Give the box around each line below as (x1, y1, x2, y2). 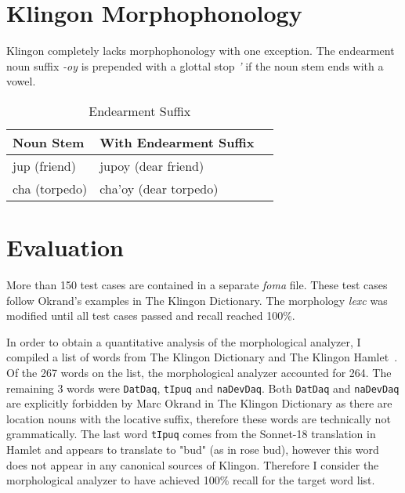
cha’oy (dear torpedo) (99, 179, 219, 198)
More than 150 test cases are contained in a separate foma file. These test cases (6, 277, 388, 293)
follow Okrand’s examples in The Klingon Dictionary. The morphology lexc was (6, 292, 388, 308)
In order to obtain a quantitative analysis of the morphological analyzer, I (6, 333, 361, 350)
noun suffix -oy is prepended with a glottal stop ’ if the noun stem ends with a (6, 57, 384, 74)
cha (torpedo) (13, 179, 88, 198)
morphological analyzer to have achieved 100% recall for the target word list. (6, 472, 375, 488)
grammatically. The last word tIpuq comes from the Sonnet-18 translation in (6, 426, 376, 442)
